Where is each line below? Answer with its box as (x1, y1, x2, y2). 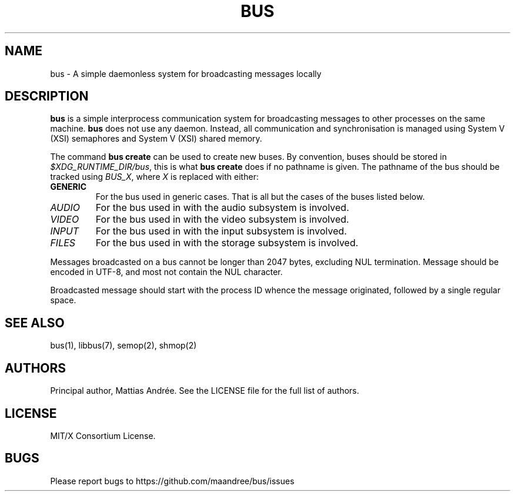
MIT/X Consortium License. (50, 430, 156, 441)
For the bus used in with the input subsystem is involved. (95, 225, 347, 237)
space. (50, 295, 76, 306)
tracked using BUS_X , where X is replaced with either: (50, 172, 259, 182)
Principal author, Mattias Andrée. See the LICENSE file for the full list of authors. (50, 386, 359, 396)
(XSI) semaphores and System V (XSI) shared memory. (50, 133, 262, 144)
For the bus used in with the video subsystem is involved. (95, 213, 349, 226)
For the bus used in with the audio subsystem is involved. (95, 202, 349, 214)
